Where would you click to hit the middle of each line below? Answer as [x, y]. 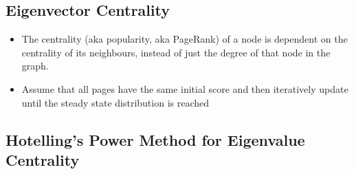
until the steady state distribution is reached [115, 102]
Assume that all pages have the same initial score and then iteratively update [185, 88]
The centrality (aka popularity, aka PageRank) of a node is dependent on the [185, 39]
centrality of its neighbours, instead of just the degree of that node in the [176, 52]
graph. [35, 66]
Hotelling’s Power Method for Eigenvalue [155, 139]
